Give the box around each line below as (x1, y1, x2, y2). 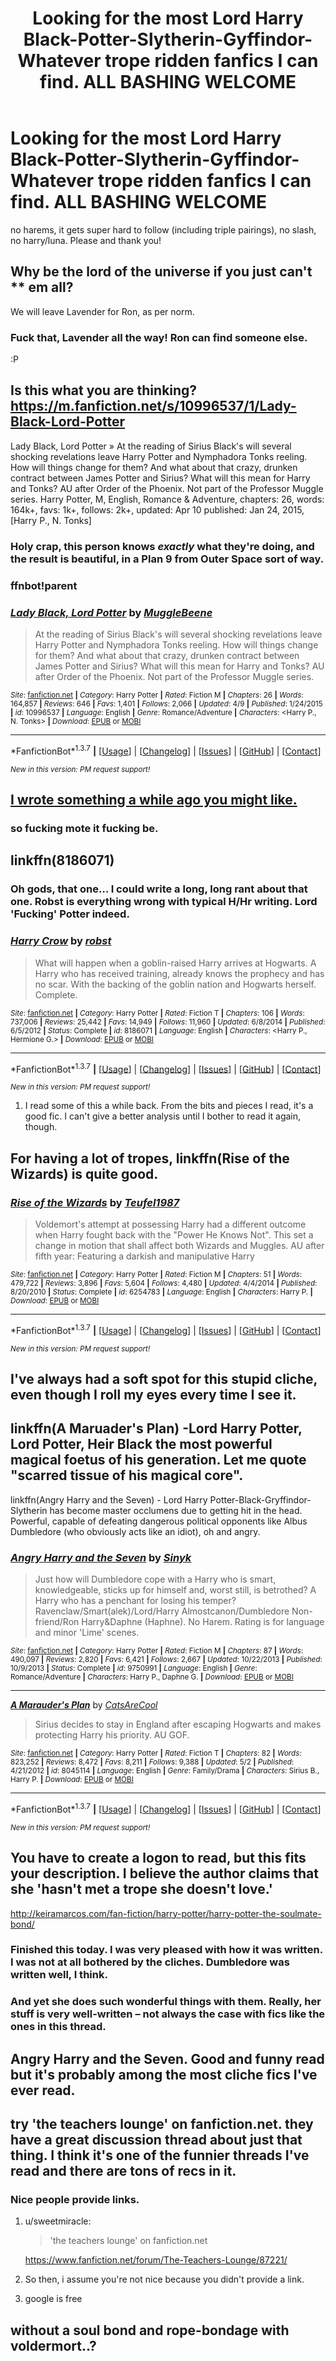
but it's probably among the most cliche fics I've (10, 2066, 318, 2083)
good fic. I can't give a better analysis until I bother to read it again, (24, 1110, 302, 1122)
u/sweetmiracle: (24, 2215, 92, 2227)
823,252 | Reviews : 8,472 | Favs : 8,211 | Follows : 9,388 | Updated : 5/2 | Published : (10, 1757, 295, 1767)
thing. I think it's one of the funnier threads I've (10, 2147, 310, 2164)
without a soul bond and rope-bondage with (10, 2322, 290, 2339)
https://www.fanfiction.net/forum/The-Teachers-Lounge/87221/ (24, 2254, 288, 2266)
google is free (24, 2293, 83, 2305)
